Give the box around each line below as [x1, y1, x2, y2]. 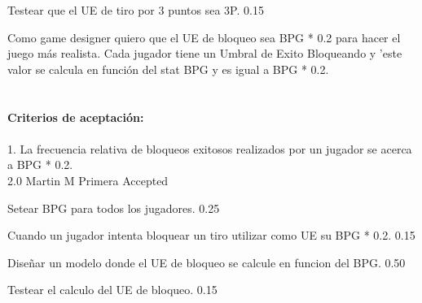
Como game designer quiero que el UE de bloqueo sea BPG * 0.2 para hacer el [7, 28, 401, 45]
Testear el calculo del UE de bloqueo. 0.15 [7, 281, 218, 298]
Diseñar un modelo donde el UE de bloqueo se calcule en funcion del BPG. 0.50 [7, 253, 406, 271]
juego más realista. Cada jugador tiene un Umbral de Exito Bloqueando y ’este [7, 45, 402, 62]
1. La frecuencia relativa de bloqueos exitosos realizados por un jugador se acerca [7, 140, 412, 157]
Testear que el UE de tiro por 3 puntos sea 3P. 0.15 [7, 2, 264, 18]
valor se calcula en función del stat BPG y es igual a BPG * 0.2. [7, 60, 329, 77]
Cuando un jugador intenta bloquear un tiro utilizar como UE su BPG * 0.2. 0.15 [7, 227, 415, 244]
